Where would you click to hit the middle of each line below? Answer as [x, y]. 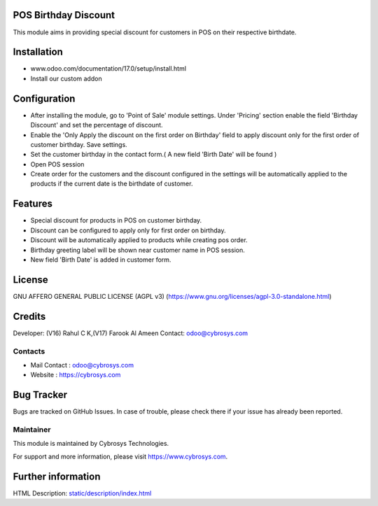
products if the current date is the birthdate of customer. [112, 184]
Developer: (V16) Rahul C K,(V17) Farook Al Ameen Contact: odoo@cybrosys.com [131, 333]
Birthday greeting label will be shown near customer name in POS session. [138, 250]
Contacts [29, 351]
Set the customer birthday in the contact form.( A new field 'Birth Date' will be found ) [154, 155]
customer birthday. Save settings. [79, 144]
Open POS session [57, 164]
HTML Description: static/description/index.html [82, 493]
